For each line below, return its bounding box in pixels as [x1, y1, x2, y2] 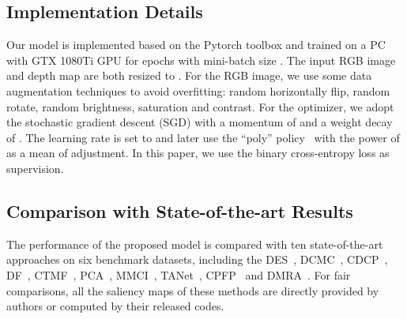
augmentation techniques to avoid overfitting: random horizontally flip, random [6, 82, 390, 99]
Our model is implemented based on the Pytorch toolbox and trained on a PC [6, 36, 386, 53]
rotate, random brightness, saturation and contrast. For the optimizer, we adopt [6, 98, 394, 114]
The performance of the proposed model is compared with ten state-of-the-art [6, 235, 383, 252]
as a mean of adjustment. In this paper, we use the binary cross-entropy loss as [6, 144, 390, 161]
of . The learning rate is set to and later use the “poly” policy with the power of [6, 129, 400, 145]
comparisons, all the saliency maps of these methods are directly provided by [6, 282, 379, 298]
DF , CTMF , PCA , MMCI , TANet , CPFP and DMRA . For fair [6, 266, 351, 283]
